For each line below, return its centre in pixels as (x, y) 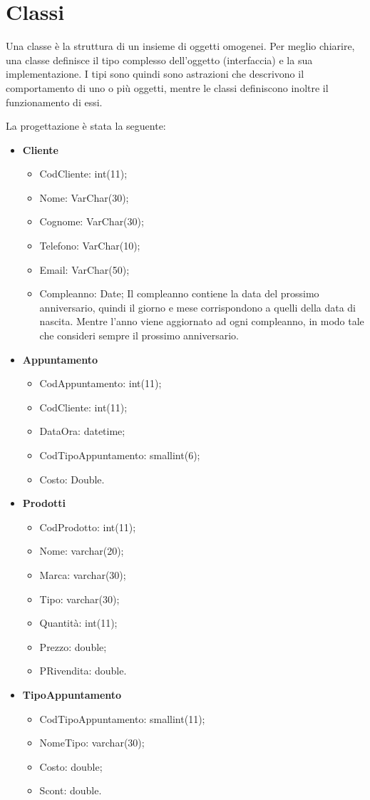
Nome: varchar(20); (82, 551)
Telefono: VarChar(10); (90, 246)
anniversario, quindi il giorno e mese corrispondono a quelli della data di (198, 307)
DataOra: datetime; (82, 431)
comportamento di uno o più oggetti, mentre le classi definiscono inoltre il (167, 87)
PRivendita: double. (83, 671)
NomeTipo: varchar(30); (92, 743)
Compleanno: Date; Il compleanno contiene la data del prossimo (179, 293)
